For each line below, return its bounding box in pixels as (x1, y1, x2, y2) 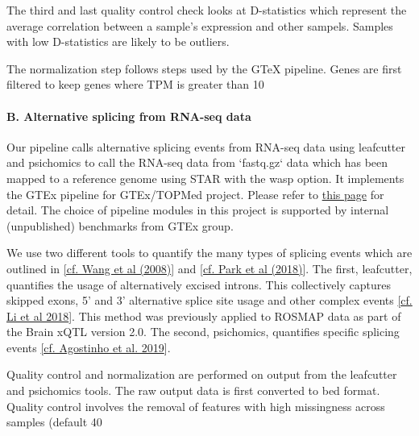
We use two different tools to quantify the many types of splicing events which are (6, 244, 413, 261)
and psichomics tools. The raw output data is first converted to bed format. (6, 382, 380, 399)
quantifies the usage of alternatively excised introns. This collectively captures (6, 276, 391, 293)
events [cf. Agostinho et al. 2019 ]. (6, 338, 171, 355)
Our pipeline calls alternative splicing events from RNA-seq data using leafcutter (6, 138, 406, 155)
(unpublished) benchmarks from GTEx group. (6, 217, 234, 234)
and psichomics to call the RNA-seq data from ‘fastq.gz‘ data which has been (6, 154, 388, 171)
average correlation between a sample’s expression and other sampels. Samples (6, 17, 393, 34)
